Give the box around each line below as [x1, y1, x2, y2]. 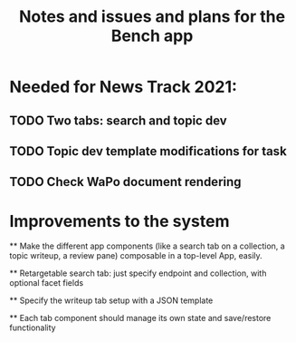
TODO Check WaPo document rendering [9, 174, 242, 190]
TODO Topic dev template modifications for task [9, 143, 287, 159]
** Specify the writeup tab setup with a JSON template [9, 295, 214, 306]
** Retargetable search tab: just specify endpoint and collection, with [9, 268, 267, 278]
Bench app [110, 25, 194, 46]
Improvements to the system [9, 210, 230, 231]
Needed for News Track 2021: [9, 77, 238, 97]
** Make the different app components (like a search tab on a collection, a [9, 240, 285, 251]
